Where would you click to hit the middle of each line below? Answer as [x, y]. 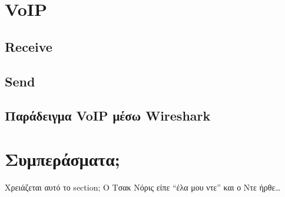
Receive [29, 46]
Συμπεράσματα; [62, 158]
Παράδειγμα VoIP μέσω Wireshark [108, 116]
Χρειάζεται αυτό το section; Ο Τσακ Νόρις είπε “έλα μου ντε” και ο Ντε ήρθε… [143, 187]
